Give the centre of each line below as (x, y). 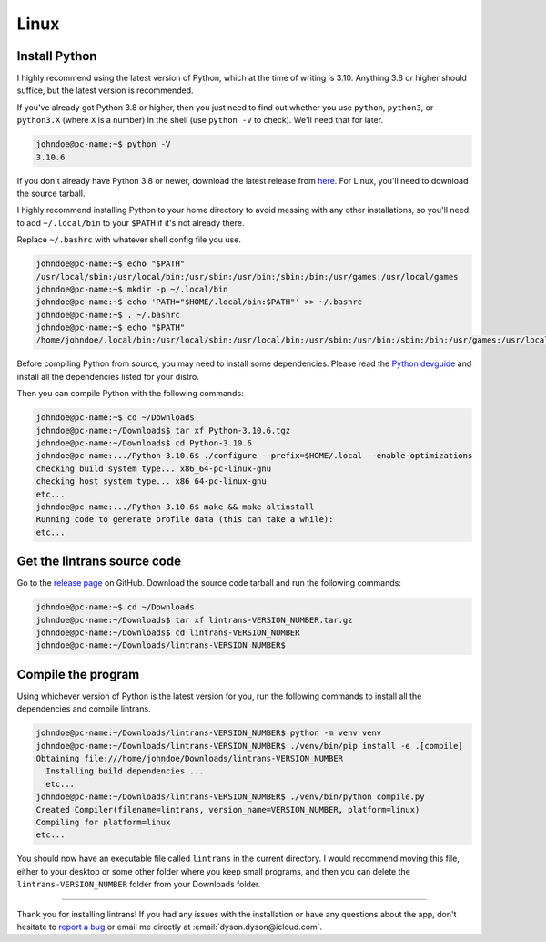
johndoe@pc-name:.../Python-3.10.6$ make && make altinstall (175, 507)
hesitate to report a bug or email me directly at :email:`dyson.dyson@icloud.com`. (170, 927)
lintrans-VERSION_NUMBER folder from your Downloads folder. (139, 885)
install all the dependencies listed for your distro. (108, 376)
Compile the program (78, 674)
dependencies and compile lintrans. (84, 709)
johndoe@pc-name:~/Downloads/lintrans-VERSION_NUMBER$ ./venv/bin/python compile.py (230, 797)
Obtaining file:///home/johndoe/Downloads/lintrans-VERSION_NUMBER (190, 759)
